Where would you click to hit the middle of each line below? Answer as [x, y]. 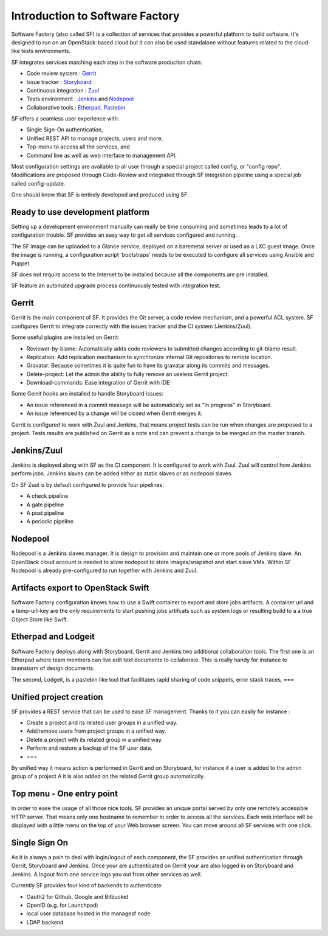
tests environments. [46, 51]
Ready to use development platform [80, 212]
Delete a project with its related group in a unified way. [95, 739]
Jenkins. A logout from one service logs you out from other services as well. [107, 874]
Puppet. [21, 263]
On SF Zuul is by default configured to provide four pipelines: [87, 484]
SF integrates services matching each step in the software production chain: [107, 62]
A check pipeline [47, 496]
